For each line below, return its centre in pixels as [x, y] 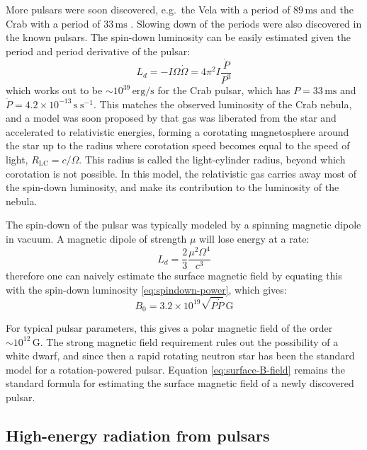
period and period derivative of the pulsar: [98, 51]
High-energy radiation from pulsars [138, 435]
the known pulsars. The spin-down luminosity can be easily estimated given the [178, 37]
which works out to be [54, 90]
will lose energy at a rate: [254, 238]
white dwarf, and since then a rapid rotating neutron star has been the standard [180, 356]
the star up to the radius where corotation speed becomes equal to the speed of [178, 145]
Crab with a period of [53, 23]
